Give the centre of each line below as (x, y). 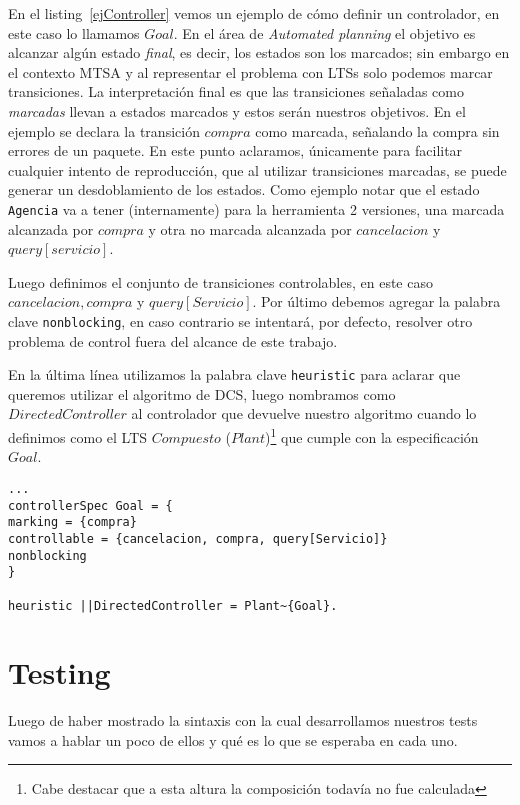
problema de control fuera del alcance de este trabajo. (173, 340)
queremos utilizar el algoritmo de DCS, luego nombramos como (202, 393)
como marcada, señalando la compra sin (377, 130)
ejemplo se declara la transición (104, 130)
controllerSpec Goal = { (90, 505)
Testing (59, 672)
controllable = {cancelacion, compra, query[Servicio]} (198, 538)
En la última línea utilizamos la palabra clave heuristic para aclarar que (234, 374)
